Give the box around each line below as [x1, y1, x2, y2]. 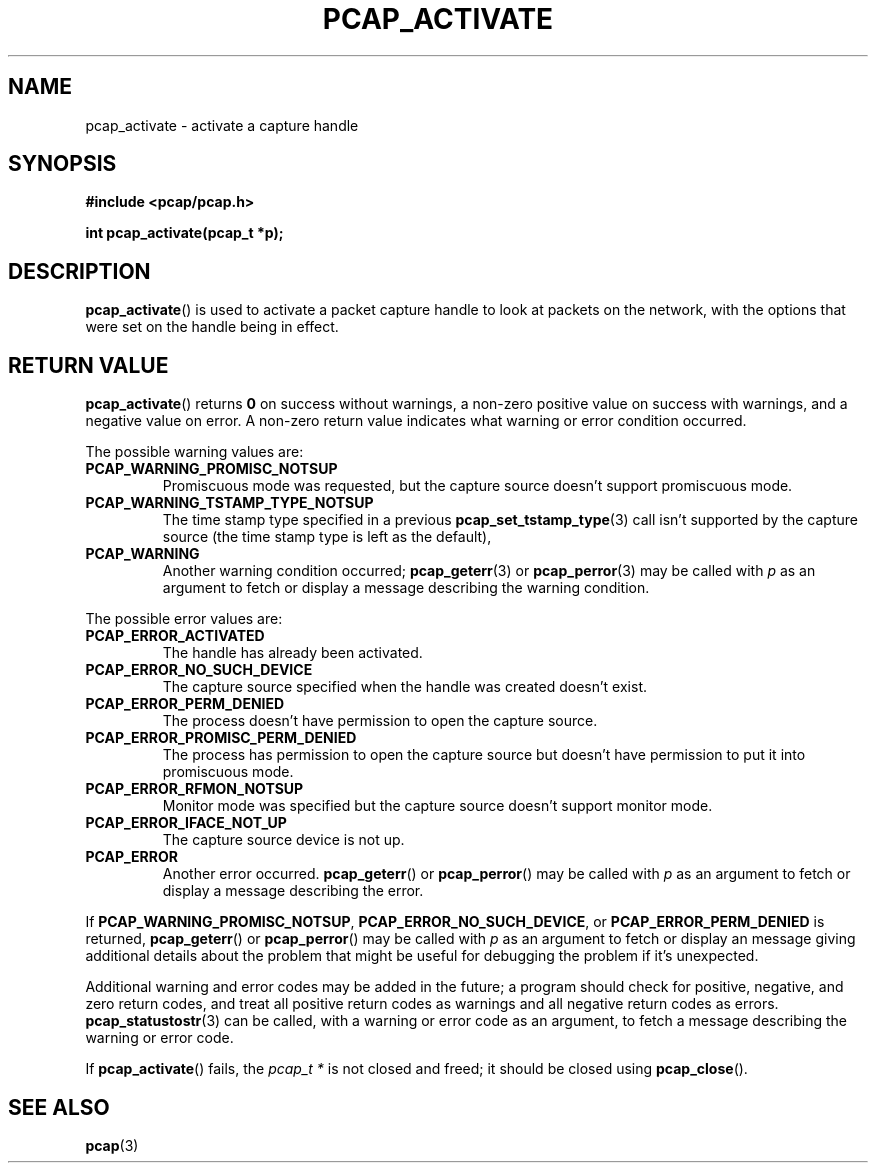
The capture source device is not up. [162, 831, 405, 849]
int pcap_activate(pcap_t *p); [85, 224, 284, 242]
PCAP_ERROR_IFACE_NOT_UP [85, 814, 287, 832]
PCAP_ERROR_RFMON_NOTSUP [85, 780, 304, 798]
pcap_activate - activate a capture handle [85, 116, 359, 134]
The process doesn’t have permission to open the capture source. [162, 712, 598, 730]
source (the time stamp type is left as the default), [162, 528, 492, 546]
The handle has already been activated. [162, 644, 423, 662]
